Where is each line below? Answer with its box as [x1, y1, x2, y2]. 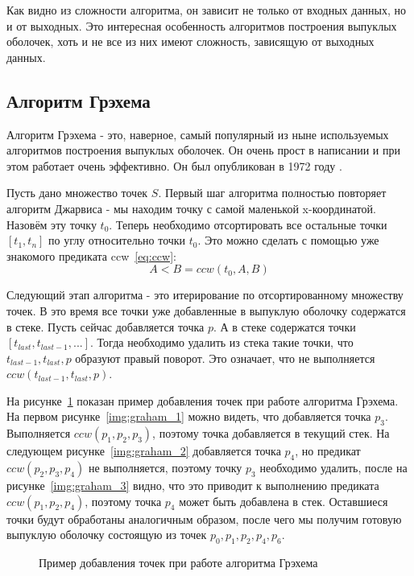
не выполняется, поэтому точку [88, 459, 242, 476]
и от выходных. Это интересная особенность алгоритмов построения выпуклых [6, 17, 397, 34]
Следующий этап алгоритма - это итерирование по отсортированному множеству [6, 286, 404, 303]
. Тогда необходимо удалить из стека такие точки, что [90, 334, 354, 351]
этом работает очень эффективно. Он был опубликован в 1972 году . [6, 157, 342, 174]
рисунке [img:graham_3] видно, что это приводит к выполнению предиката [6, 477, 379, 494]
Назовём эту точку [6, 216, 97, 232]
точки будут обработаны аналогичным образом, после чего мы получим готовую [6, 510, 402, 527]
